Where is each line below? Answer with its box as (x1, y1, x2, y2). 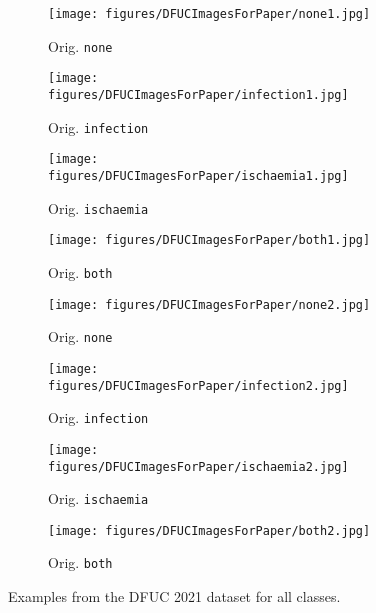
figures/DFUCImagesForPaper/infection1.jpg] (48, 87, 349, 102)
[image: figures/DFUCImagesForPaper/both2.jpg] (48, 523, 371, 538)
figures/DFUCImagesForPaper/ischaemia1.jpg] (48, 168, 349, 183)
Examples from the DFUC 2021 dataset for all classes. (8, 586, 341, 607)
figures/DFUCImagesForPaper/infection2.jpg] (48, 378, 349, 393)
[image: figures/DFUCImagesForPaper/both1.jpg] (48, 233, 371, 248)
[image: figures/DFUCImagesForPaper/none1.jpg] (48, 7, 371, 21)
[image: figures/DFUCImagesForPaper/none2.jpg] (48, 297, 371, 312)
